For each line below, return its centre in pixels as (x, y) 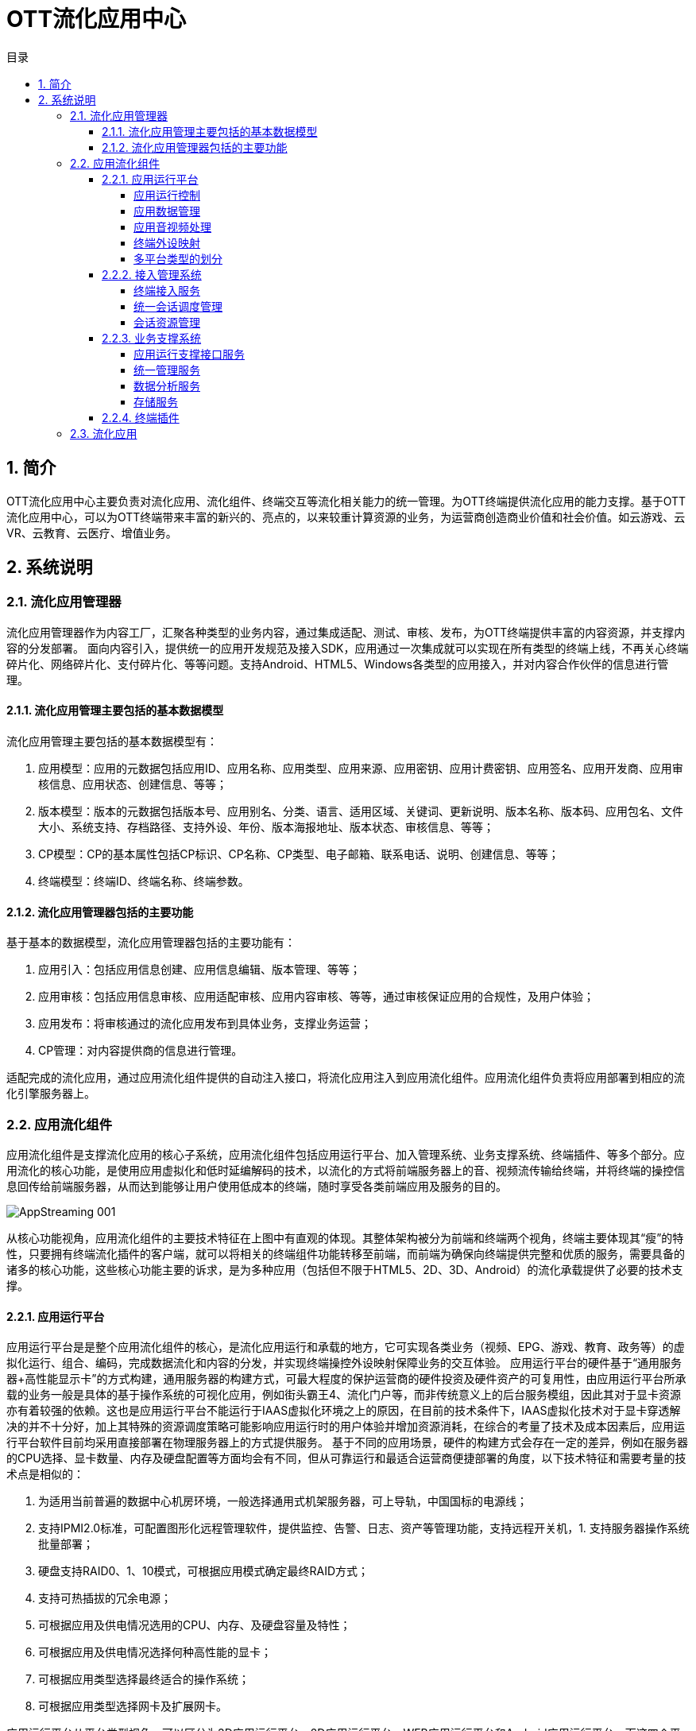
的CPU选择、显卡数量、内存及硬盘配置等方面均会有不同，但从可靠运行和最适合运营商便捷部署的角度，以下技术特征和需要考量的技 (346, 1458)
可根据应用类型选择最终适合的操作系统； (144, 1679)
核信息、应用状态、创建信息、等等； (133, 784)
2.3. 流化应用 (104, 433)
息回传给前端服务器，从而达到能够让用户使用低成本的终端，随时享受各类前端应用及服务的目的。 (257, 1186)
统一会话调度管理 (178, 306)
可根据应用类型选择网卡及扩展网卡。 (133, 1706)
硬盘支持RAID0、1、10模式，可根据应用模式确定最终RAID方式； (204, 1571)
